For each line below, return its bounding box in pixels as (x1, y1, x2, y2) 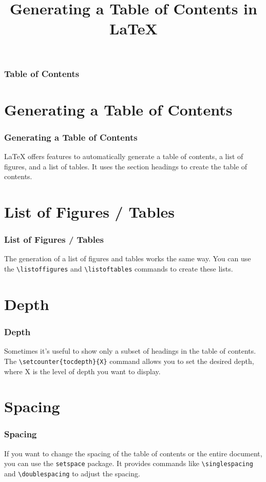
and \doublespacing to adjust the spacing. (4, 468, 140, 478)
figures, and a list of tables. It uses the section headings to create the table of (4, 161, 248, 171)
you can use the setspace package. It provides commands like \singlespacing (4, 458, 253, 469)
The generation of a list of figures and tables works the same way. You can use (4, 253, 251, 264)
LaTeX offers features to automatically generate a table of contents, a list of (4, 151, 243, 162)
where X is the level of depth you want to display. (4, 365, 161, 376)
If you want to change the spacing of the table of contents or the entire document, (4, 448, 262, 458)
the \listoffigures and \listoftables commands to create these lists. (4, 263, 233, 274)
